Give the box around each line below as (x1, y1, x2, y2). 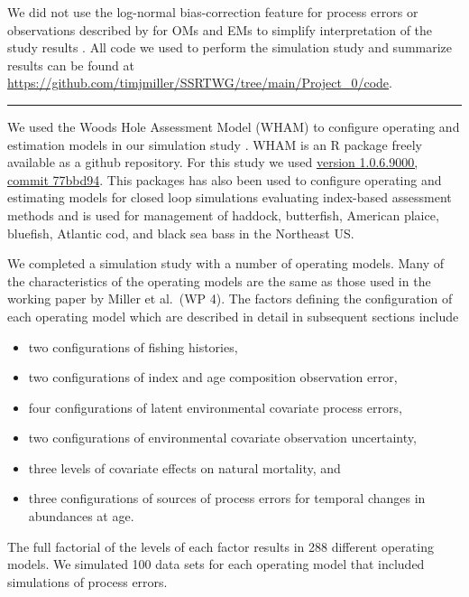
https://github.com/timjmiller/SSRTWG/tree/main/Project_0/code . (7, 73, 392, 92)
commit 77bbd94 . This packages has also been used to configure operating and (7, 170, 442, 189)
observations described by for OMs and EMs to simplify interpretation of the (7, 20, 433, 39)
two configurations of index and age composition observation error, (28, 368, 398, 387)
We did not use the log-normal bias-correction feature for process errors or (7, 3, 418, 21)
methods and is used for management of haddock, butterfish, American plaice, (7, 205, 439, 224)
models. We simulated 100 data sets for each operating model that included (7, 555, 425, 574)
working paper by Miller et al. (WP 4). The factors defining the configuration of (7, 289, 453, 308)
